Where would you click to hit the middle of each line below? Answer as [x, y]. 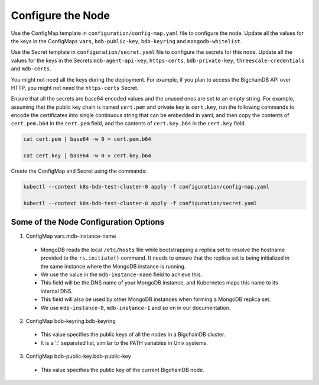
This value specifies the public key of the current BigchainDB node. [122, 370]
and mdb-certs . [31, 69]
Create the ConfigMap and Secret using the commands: [79, 171]
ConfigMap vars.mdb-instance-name [71, 236]
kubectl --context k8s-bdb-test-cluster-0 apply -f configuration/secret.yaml [140, 203]
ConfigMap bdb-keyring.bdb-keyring [71, 321]
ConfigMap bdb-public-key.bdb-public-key [78, 356]
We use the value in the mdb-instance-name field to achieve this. [121, 274]
